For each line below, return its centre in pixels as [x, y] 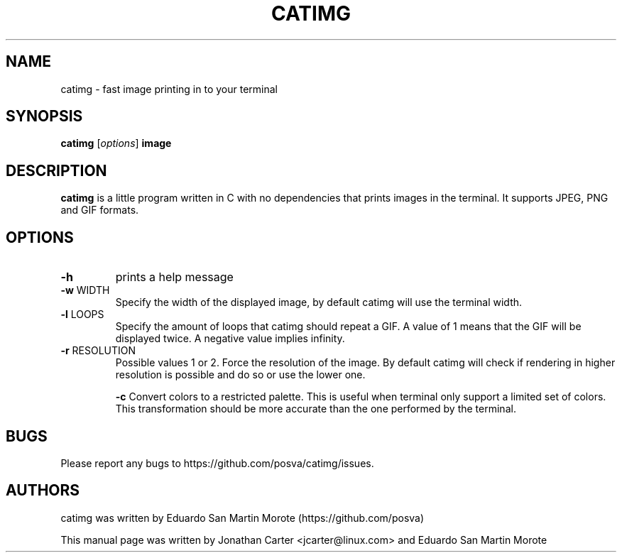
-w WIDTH [85, 290]
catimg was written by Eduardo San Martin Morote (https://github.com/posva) [242, 518]
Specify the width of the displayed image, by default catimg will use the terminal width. [319, 302]
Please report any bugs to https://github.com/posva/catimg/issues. [217, 463]
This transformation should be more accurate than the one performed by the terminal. [316, 409]
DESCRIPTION [56, 170]
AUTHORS [43, 491]
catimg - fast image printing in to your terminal [169, 89]
